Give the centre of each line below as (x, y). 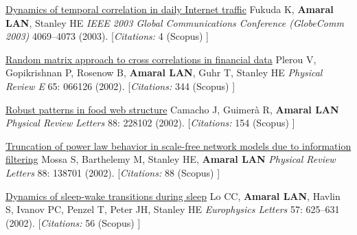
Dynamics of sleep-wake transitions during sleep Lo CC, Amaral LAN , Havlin (173, 195)
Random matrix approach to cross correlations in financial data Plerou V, (161, 59)
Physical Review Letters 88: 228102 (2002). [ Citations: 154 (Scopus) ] (150, 123)
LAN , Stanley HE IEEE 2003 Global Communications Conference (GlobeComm (175, 22)
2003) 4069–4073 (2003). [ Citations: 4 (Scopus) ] (107, 36)
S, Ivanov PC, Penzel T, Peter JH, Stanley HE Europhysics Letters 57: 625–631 (173, 209)
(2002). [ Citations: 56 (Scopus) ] (73, 222)
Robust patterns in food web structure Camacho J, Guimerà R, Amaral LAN (172, 109)
